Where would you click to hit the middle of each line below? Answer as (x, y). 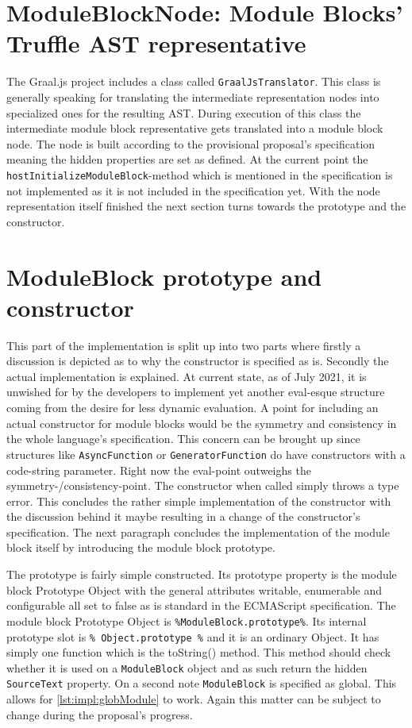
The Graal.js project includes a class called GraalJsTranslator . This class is (194, 81)
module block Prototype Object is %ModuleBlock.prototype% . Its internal (187, 620)
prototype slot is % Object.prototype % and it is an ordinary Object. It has (193, 636)
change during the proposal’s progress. (100, 714)
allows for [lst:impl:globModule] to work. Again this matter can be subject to (194, 699)
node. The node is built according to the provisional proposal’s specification (191, 143)
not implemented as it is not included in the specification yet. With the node (193, 190)
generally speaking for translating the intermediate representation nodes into (193, 96)
